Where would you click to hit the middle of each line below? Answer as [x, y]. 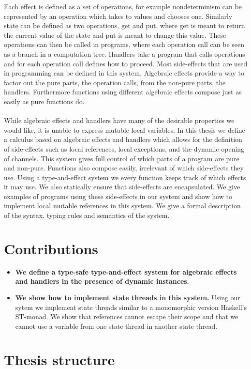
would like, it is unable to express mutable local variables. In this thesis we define [125, 130]
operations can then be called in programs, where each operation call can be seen [124, 44]
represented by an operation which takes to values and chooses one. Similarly [118, 16]
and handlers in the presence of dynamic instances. [102, 281]
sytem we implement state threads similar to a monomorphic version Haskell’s [131, 307]
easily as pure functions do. [44, 101]
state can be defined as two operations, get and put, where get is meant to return [125, 25]
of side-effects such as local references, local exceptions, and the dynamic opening [124, 148]
